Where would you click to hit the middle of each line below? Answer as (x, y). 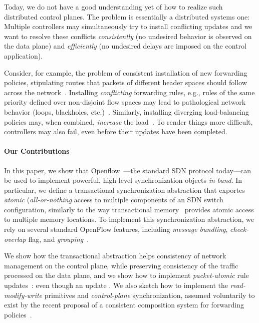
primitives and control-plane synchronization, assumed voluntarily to (150, 295)
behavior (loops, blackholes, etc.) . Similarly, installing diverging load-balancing (126, 111)
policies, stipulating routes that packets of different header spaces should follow (125, 82)
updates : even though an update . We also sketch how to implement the (116, 285)
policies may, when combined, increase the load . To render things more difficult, (128, 121)
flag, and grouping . (59, 239)
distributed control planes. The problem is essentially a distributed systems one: (127, 16)
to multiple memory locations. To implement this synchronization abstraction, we (129, 219)
